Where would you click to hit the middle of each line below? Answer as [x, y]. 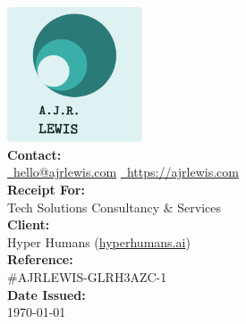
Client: [29, 224]
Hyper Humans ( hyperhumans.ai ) [99, 241]
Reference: [40, 259]
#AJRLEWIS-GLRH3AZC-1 [87, 276]
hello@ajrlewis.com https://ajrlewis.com [126, 172]
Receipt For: [46, 189]
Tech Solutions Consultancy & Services [115, 207]
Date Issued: [47, 294]
